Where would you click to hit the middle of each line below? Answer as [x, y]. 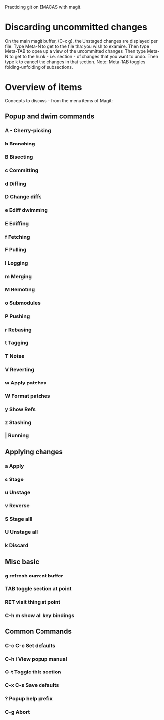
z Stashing [18, 423]
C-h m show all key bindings [40, 616]
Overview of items [43, 87]
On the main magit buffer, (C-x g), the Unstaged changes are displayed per [82, 41]
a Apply [15, 466]
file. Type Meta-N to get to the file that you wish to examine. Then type [77, 46]
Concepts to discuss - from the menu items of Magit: [59, 100]
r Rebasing [18, 330]
